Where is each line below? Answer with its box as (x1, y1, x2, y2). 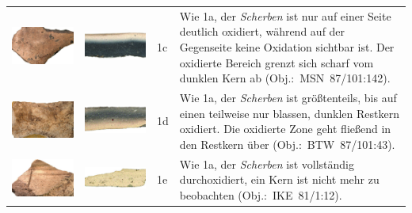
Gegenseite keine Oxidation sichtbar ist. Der (179, 38, 395, 55)
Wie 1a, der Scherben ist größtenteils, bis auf (179, 89, 397, 105)
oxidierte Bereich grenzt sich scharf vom (179, 54, 374, 70)
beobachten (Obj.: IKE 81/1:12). (179, 186, 342, 203)
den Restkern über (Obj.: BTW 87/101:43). (179, 135, 395, 152)
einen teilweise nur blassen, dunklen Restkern (179, 105, 399, 121)
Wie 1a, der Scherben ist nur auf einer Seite (179, 7, 391, 24)
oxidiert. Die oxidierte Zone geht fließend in (179, 120, 391, 137)
